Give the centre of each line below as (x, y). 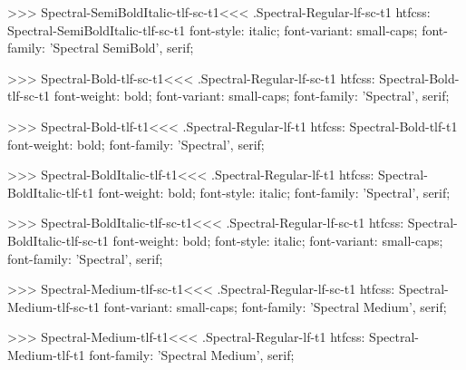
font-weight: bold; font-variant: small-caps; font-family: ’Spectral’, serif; (252, 96)
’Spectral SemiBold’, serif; (121, 48)
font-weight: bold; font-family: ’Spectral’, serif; (136, 144)
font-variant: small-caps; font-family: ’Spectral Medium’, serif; (275, 306)
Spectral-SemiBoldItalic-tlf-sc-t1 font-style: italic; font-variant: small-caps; (213, 29)
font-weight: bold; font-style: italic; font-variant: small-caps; (278, 240)
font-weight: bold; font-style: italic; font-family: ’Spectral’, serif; (274, 192)
